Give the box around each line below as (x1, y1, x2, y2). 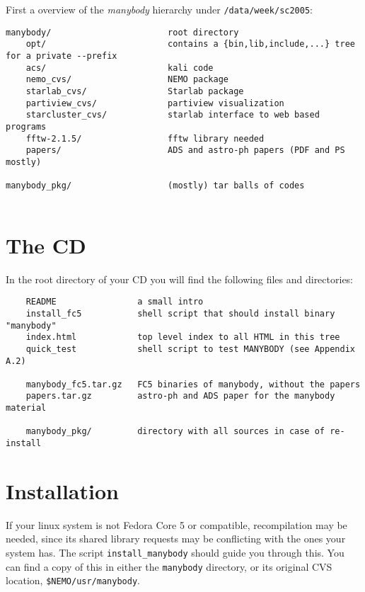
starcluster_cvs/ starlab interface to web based (25, 110, 320, 120)
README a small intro (25, 297, 204, 307)
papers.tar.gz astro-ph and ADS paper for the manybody (25, 391, 335, 402)
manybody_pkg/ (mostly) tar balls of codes (6, 181, 305, 191)
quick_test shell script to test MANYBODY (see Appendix (25, 343, 355, 354)
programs (6, 121, 47, 132)
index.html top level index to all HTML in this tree (25, 332, 340, 343)
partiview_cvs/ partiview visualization (25, 98, 284, 108)
